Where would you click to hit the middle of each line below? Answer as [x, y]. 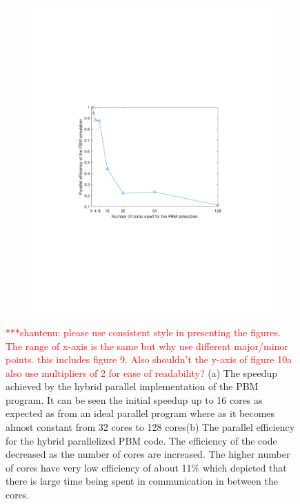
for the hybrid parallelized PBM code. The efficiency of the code [141, 440]
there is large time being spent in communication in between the [142, 481]
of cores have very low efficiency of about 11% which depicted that [146, 467]
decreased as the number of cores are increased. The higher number [148, 454]
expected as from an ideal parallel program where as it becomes [140, 413]
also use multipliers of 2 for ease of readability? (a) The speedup [142, 372]
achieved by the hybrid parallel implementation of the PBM [132, 386]
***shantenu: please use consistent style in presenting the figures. [143, 332]
